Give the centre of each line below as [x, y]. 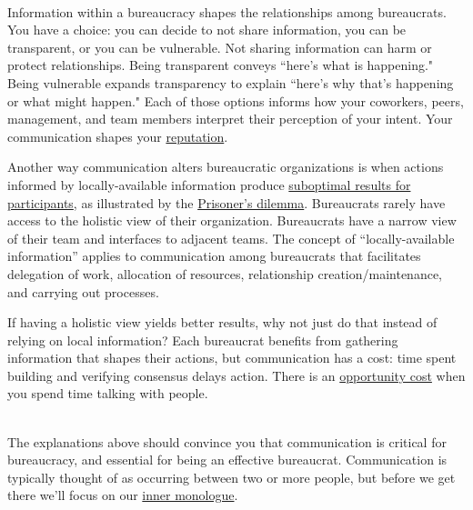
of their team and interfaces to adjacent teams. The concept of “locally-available [231, 238]
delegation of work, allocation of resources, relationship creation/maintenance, [225, 273]
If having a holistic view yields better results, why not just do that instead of [222, 322]
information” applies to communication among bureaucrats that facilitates [214, 256]
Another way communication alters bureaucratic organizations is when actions [226, 167]
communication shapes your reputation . [118, 136]
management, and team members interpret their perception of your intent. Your [230, 119]
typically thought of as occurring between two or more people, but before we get [231, 477]
